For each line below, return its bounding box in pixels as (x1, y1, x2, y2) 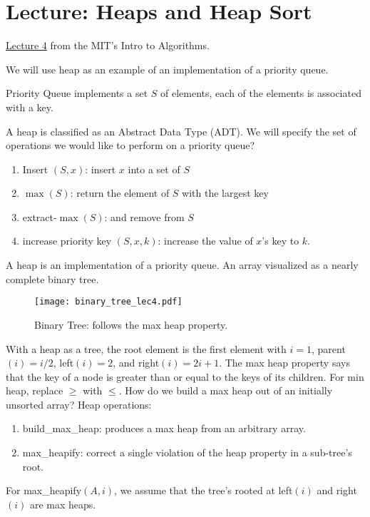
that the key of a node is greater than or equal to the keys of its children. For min (6, 369, 364, 384)
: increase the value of (158, 233, 253, 248)
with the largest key (182, 185, 269, 200)
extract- (22, 209, 57, 224)
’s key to (262, 233, 299, 248)
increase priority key (22, 233, 112, 248)
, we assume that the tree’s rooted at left (114, 483, 293, 498)
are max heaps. (29, 496, 96, 511)
